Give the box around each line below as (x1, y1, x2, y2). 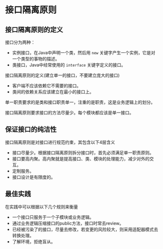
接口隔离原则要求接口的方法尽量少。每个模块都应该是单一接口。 (5, 110, 134, 115)
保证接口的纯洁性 (5, 125, 57, 134)
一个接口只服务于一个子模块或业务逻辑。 (12, 214, 94, 220)
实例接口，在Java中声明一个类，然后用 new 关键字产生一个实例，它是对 (12, 50, 156, 55)
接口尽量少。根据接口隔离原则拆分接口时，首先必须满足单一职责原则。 (12, 150, 154, 156)
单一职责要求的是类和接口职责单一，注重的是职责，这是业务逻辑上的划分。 (5, 99, 155, 105)
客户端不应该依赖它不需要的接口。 (12, 83, 81, 89)
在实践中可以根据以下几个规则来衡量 (5, 204, 78, 209)
